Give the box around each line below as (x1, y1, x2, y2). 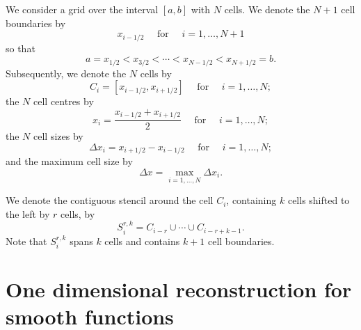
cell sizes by (33, 129, 83, 143)
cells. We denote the (224, 2, 310, 16)
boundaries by (6, 15, 66, 30)
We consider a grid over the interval (6, 2, 159, 16)
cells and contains (104, 233, 180, 248)
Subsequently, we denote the (6, 65, 127, 80)
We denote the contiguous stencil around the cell (6, 193, 214, 207)
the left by (6, 206, 50, 221)
